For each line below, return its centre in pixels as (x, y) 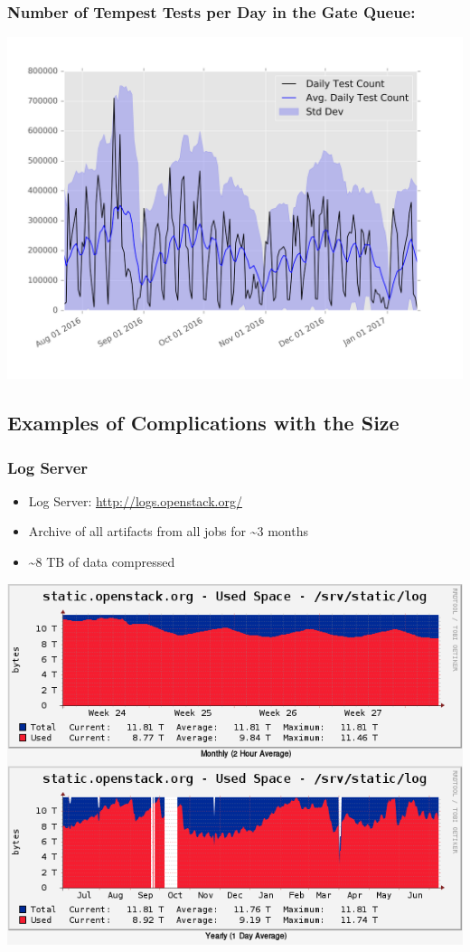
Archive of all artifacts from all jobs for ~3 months (168, 531)
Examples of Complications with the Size (203, 423)
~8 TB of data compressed (102, 561)
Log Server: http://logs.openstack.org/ (135, 500)
